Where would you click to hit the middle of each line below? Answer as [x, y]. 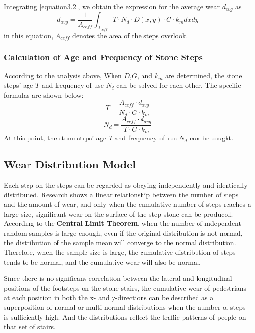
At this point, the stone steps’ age [55, 138]
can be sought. [212, 138]
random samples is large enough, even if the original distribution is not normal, [123, 233]
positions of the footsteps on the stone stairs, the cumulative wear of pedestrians [125, 288]
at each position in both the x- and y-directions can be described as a [109, 297]
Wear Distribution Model [70, 164]
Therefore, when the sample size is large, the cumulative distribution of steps [120, 252]
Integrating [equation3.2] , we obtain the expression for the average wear [112, 6]
